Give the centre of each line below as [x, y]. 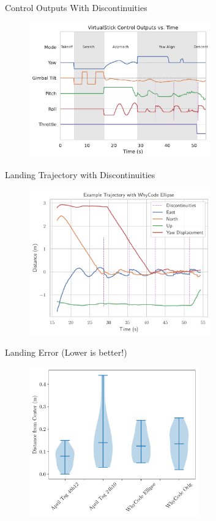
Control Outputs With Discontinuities [76, 7]
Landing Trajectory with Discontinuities [80, 174]
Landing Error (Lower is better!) [66, 352]
